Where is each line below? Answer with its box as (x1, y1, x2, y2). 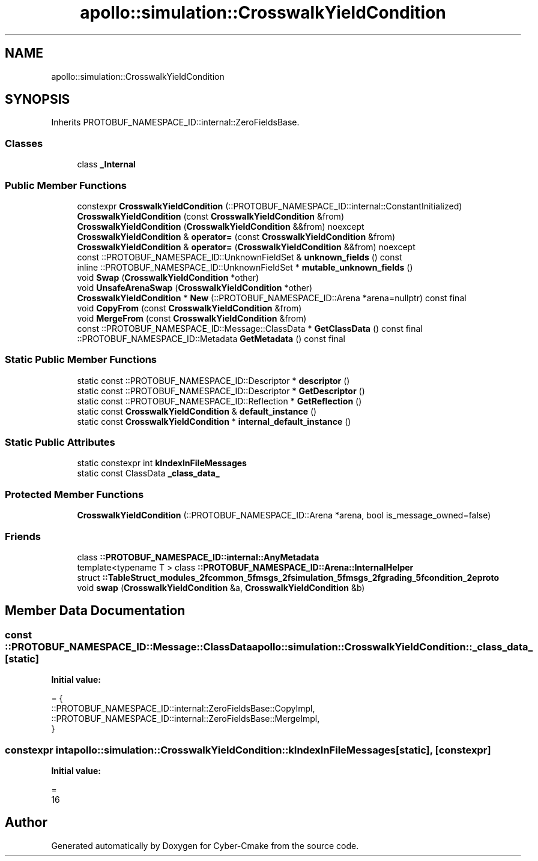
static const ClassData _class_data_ (77, 468, 220, 479)
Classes (5, 137, 43, 149)
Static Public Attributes (5, 436, 115, 449)
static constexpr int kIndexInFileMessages (77, 458, 247, 469)
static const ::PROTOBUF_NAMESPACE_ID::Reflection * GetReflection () (77, 395, 362, 406)
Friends (5, 530, 41, 542)
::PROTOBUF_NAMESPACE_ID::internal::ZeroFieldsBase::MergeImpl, (51, 713, 320, 724)
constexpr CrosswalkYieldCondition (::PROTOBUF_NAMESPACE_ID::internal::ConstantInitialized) (77, 200, 462, 211)
